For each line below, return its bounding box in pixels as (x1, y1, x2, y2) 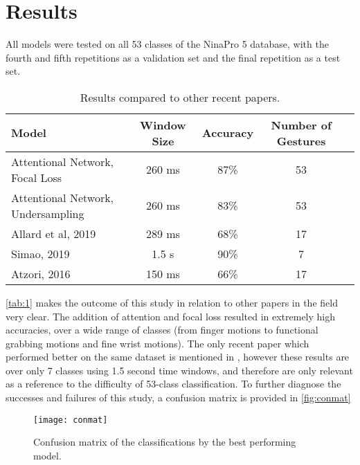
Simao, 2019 (11, 245, 70, 262)
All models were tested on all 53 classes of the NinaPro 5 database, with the (6, 37, 329, 51)
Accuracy (201, 125, 254, 141)
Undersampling (11, 205, 84, 221)
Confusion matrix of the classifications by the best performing (33, 435, 296, 449)
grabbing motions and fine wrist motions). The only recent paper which (6, 336, 309, 350)
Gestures (276, 132, 326, 149)
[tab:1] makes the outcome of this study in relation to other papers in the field (6, 295, 338, 309)
